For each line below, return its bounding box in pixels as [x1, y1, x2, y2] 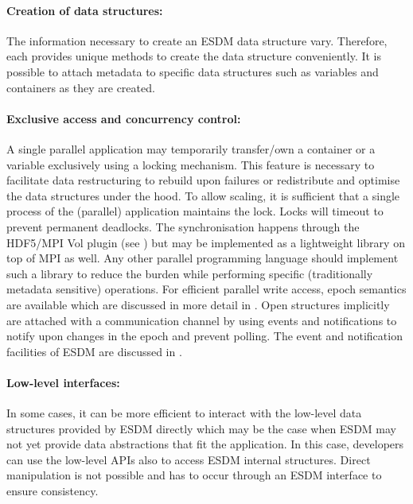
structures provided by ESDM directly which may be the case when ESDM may [6, 420, 396, 436]
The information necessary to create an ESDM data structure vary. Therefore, [6, 32, 388, 48]
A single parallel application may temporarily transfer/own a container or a [6, 140, 376, 157]
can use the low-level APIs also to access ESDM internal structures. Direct [6, 451, 371, 467]
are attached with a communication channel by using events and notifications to [6, 312, 397, 328]
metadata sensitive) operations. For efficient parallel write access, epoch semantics [6, 281, 407, 297]
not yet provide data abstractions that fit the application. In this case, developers [6, 436, 404, 452]
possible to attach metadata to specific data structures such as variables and [6, 63, 379, 79]
